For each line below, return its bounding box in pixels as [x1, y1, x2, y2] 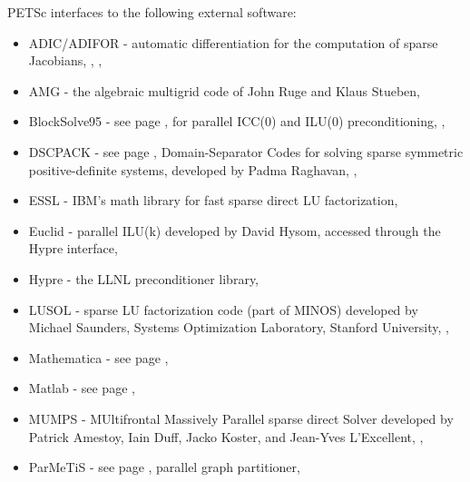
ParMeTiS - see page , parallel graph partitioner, [28, 457, 300, 477]
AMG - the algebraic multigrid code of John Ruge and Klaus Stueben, [28, 81, 420, 100]
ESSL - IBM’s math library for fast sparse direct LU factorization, [28, 191, 398, 210]
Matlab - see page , [28, 379, 135, 398]
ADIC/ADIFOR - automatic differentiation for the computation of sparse [28, 33, 438, 52]
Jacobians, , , [28, 51, 103, 70]
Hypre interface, [28, 239, 118, 258]
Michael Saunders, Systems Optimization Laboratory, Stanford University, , [28, 318, 449, 337]
